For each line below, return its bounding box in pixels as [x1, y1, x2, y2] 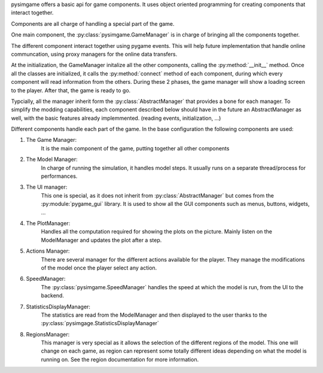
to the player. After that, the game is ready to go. [11, 87, 131, 94]
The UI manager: [26, 183, 68, 191]
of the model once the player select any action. [41, 264, 157, 271]
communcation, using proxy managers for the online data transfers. [11, 50, 178, 57]
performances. [41, 172, 78, 180]
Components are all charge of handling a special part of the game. [11, 20, 175, 27]
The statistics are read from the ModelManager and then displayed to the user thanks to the [41, 311, 267, 319]
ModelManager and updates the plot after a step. [41, 236, 162, 244]
